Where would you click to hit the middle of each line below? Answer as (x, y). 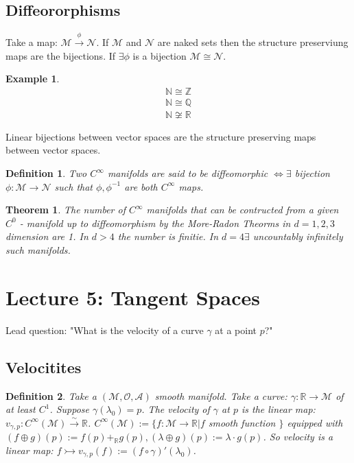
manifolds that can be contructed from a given (243, 210)
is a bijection (160, 55)
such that (73, 186)
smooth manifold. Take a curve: (221, 395)
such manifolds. (38, 250)
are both (141, 186)
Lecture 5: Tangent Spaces (133, 297)
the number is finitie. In (168, 236)
